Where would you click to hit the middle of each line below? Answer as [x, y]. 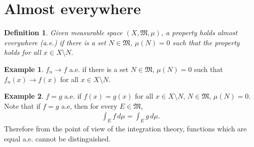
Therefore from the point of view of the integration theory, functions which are [125, 129]
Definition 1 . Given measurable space [63, 32]
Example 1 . [24, 69]
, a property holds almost [199, 32]
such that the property [206, 42]
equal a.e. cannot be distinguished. [57, 138]
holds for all [23, 52]
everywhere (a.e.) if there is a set [55, 42]
